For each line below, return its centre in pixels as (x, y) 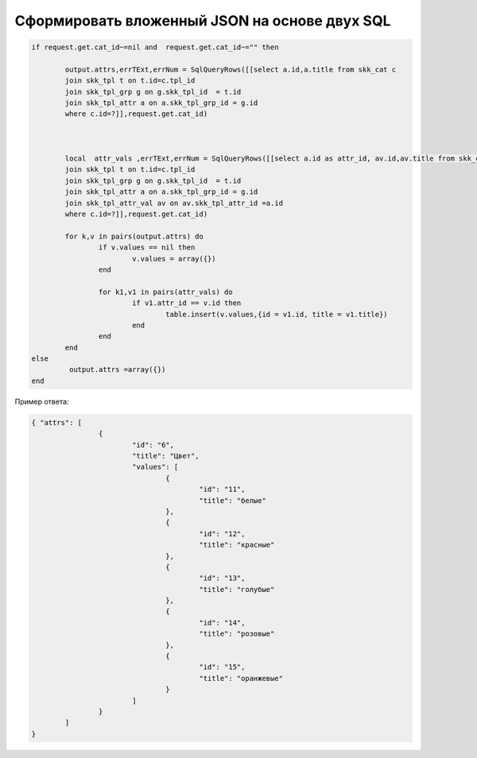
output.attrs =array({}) (117, 370)
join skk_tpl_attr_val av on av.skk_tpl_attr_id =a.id (174, 203)
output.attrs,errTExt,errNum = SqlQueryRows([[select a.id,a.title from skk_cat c (231, 69)
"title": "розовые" (237, 634)
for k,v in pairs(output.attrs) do (134, 236)
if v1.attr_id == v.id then (186, 303)
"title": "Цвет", (165, 456)
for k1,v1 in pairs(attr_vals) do (166, 292)
